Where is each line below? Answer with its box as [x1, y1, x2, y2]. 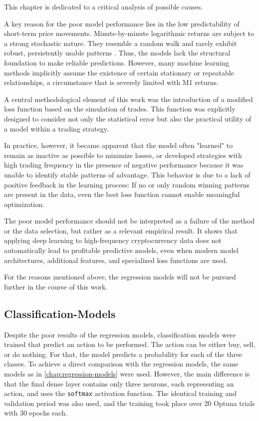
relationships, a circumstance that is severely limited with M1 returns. [4, 77, 219, 87]
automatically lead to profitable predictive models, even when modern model [4, 245, 239, 255]
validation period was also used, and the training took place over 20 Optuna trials [4, 397, 255, 408]
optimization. [4, 198, 44, 209]
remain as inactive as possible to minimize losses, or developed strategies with [4, 149, 242, 160]
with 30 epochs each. [4, 407, 67, 418]
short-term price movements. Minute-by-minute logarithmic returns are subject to [4, 28, 255, 38]
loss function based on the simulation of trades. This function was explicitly [4, 103, 236, 114]
